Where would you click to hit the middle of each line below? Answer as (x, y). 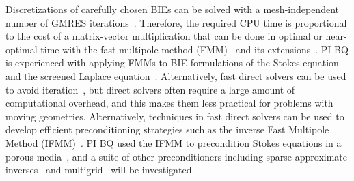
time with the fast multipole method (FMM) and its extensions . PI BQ (194, 49)
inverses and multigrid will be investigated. (100, 170)
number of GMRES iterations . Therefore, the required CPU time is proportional (176, 22)
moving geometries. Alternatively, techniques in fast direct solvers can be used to (175, 116)
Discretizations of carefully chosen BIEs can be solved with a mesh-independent (172, 9)
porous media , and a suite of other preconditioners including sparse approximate (177, 156)
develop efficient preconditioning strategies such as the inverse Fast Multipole (167, 129)
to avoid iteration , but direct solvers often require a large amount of (150, 89)
